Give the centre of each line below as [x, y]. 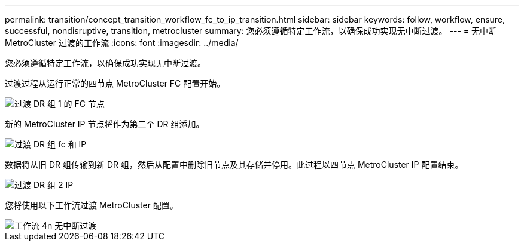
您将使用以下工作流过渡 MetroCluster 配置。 [92, 205]
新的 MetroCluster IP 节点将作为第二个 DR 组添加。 [105, 124]
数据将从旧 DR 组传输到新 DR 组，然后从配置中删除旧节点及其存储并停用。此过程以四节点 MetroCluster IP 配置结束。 [234, 164]
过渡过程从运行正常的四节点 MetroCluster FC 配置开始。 [115, 83]
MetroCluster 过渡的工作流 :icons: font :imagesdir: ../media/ [122, 43]
